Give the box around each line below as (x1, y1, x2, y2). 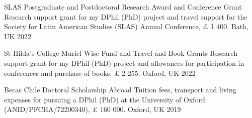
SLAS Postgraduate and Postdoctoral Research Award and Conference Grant (4, 2, 242, 12)
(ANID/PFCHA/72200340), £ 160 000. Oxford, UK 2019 (4, 104, 181, 114)
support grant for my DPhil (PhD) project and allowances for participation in (4, 57, 244, 68)
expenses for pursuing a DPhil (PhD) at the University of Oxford (4, 94, 205, 104)
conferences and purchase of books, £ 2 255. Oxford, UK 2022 (4, 67, 196, 78)
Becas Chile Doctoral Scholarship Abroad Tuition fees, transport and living (4, 84, 236, 95)
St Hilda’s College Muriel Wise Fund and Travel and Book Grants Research (4, 48, 237, 58)
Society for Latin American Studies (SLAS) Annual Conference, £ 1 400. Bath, (4, 21, 248, 32)
